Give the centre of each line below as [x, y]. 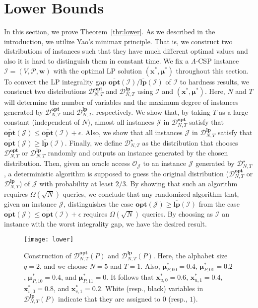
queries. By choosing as [178, 213]
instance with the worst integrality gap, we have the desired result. [105, 223]
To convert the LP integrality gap [55, 81]
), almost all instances [121, 122]
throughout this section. [212, 70]
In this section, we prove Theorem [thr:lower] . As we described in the [110, 32]
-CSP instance [217, 60]
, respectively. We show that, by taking [151, 112]
